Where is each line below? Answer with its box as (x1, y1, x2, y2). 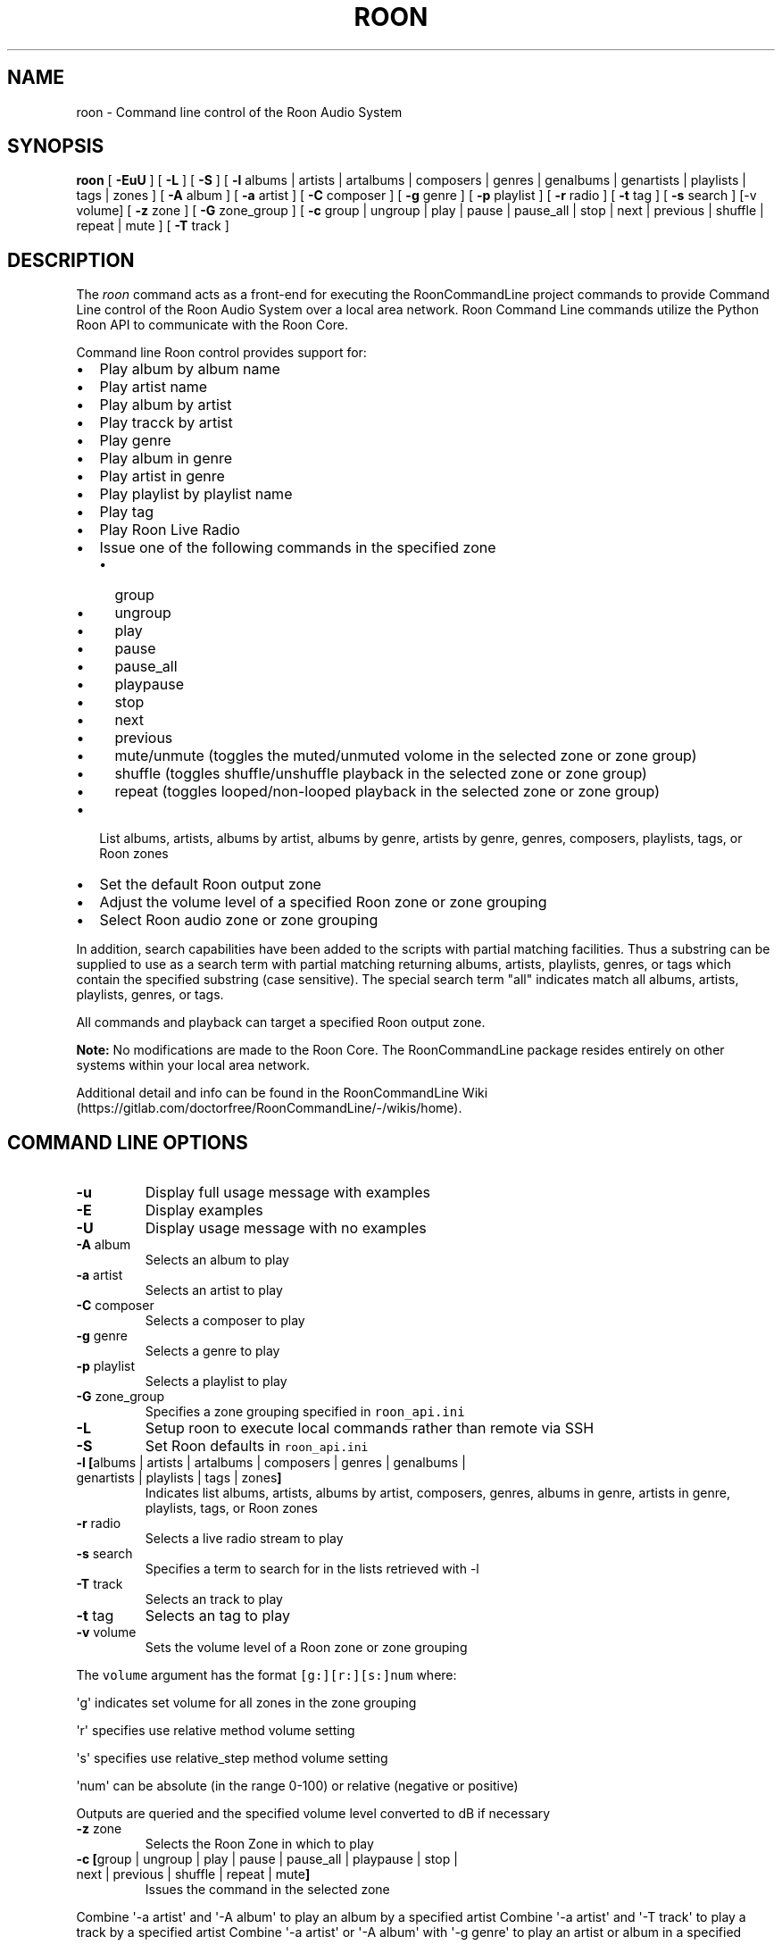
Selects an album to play (145, 1252, 289, 1268)
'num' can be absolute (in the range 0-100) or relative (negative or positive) (76, 1778, 519, 1794)
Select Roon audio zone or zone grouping (99, 911, 379, 930)
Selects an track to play (145, 1591, 283, 1607)
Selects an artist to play (145, 1282, 283, 1298)
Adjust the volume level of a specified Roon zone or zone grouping (99, 893, 547, 912)
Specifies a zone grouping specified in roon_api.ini (145, 1404, 465, 1420)
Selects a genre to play (145, 1343, 280, 1359)
